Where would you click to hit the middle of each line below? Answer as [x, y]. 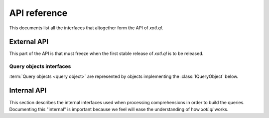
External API [29, 42]
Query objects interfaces [40, 66]
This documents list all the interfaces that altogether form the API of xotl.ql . [86, 28]
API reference [38, 13]
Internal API [28, 90]
